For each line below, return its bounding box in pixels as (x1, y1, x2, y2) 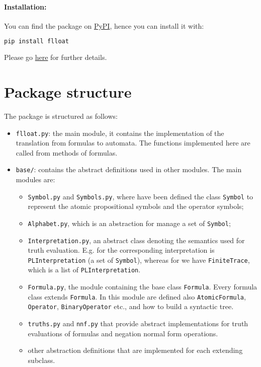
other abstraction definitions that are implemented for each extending (28, 345, 243, 355)
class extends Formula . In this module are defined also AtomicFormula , (28, 291, 246, 302)
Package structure (4, 82, 132, 102)
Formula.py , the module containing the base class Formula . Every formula (28, 281, 257, 292)
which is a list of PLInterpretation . (28, 264, 141, 275)
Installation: (4, 1, 47, 12)
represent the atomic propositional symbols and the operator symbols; (28, 201, 244, 211)
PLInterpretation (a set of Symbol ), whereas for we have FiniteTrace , (28, 254, 250, 265)
